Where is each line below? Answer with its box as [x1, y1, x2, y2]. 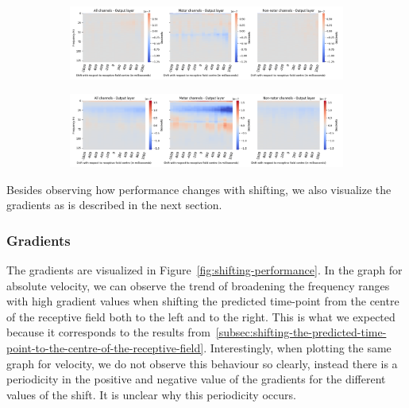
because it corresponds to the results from [6, 324, 210, 340]
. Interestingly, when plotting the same [203, 339, 392, 356]
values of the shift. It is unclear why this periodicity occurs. [6, 386, 296, 402]
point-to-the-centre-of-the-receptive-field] [6, 339, 204, 356]
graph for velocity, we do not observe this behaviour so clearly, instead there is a [6, 355, 398, 371]
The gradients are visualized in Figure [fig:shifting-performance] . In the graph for [6, 262, 403, 278]
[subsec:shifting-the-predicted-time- [215, 324, 387, 340]
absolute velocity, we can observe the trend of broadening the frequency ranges [6, 277, 390, 293]
